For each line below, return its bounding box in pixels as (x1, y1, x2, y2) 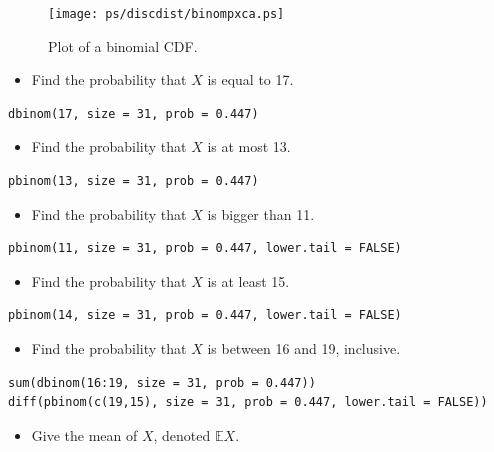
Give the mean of (31, 424, 138, 445)
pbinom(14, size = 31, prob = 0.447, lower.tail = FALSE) (8, 308, 402, 323)
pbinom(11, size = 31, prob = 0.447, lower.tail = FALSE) (8, 241, 402, 256)
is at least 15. (207, 270, 290, 291)
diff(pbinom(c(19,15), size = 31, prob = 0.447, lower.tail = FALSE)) (8, 395, 488, 410)
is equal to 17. (207, 69, 294, 90)
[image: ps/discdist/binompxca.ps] (48, 7, 285, 21)
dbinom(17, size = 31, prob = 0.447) (8, 106, 259, 121)
